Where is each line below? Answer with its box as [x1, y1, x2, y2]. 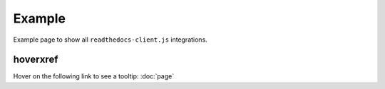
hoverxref [13, 54, 58, 66]
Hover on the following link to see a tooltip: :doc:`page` [13, 72, 175, 81]
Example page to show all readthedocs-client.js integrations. [13, 35, 208, 44]
